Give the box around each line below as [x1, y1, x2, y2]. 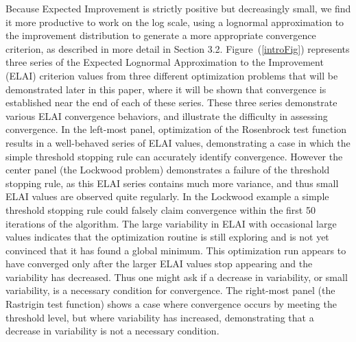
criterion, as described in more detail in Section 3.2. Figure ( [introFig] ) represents [5, 41, 350, 56]
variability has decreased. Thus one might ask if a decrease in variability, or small [5, 269, 348, 284]
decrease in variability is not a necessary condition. [5, 323, 219, 338]
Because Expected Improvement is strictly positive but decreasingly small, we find [5, 1, 351, 15]
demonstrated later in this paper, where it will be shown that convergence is [5, 82, 327, 96]
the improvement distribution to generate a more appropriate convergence [5, 28, 316, 42]
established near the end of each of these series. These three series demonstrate [5, 95, 337, 110]
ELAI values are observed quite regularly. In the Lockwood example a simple [5, 189, 329, 204]
